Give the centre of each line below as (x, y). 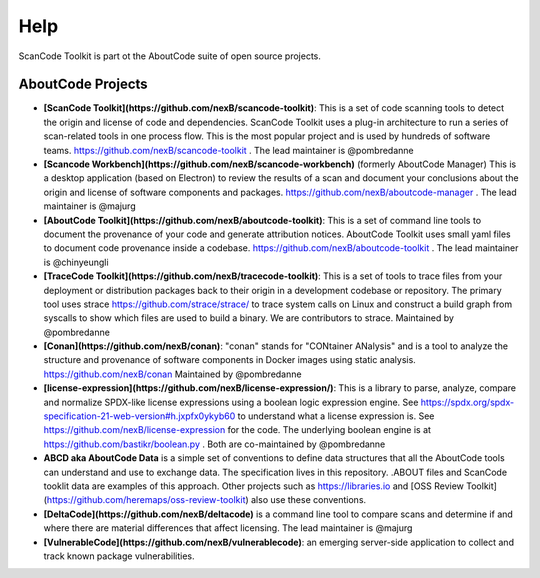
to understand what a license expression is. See (336, 416)
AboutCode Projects (83, 84)
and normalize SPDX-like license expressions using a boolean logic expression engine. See (231, 402)
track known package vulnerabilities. (119, 556)
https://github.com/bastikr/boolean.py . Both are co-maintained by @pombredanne (214, 444)
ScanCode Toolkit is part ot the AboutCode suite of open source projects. (170, 56)
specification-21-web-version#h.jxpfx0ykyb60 (139, 416)
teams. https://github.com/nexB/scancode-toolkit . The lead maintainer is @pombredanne (228, 150)
